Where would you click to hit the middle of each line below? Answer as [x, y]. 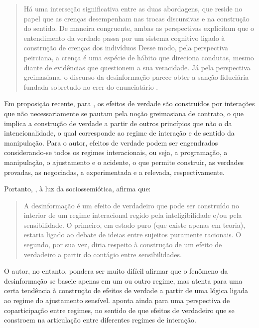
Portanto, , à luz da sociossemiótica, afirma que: [77, 189]
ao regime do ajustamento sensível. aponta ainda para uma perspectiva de [117, 300]
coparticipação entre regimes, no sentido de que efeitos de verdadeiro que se [119, 310]
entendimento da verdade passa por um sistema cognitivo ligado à [124, 38]
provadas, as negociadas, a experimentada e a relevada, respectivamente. [114, 172]
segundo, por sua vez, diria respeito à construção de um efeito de [123, 245]
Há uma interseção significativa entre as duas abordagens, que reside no [133, 8]
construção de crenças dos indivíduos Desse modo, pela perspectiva [126, 48]
